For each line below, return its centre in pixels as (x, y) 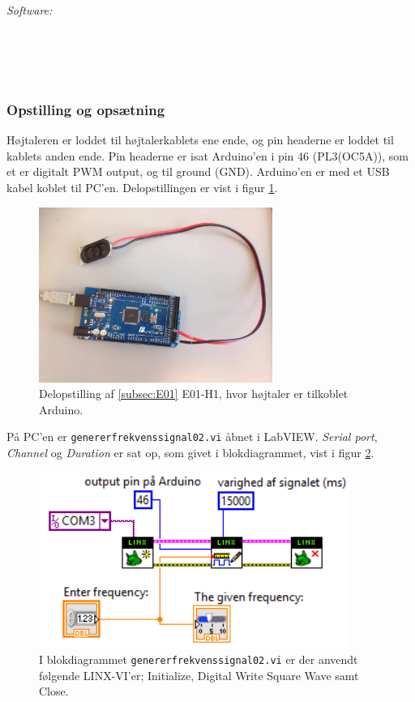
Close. (54, 691)
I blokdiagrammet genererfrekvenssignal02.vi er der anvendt (199, 659)
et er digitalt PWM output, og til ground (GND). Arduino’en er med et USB (198, 171)
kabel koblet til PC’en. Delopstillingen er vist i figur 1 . (142, 187)
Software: (30, 10)
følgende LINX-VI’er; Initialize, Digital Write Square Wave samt (199, 675)
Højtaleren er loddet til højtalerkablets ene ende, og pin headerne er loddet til (200, 140)
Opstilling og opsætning (86, 109)
